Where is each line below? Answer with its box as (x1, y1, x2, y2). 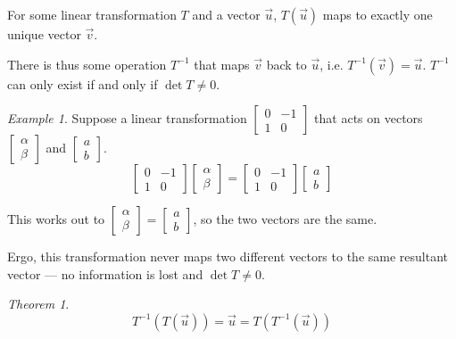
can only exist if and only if (7, 74, 158, 93)
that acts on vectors (314, 109, 423, 128)
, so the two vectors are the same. (193, 210, 377, 228)
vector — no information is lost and (7, 264, 203, 283)
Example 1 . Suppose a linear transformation (7, 109, 247, 128)
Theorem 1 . (7, 294, 70, 313)
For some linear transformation (7, 5, 177, 23)
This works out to (7, 210, 105, 228)
